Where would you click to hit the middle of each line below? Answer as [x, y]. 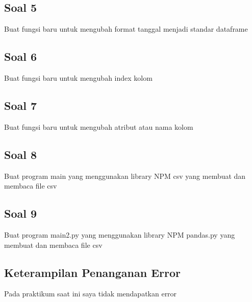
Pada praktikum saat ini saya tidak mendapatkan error [91, 294]
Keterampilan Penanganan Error [92, 272]
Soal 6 [21, 56]
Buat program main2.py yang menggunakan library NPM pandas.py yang [120, 234]
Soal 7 [21, 105]
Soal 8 [21, 154]
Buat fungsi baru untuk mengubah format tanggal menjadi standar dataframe [126, 29]
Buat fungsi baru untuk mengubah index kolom [78, 78]
